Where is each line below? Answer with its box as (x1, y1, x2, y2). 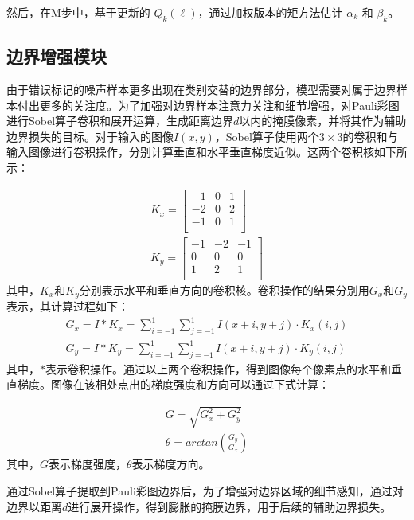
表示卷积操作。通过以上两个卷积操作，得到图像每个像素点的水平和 (45, 360, 391, 377)
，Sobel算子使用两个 (214, 127, 319, 144)
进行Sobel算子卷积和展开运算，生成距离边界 (6, 112, 234, 129)
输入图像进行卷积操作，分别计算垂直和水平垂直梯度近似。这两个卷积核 (6, 143, 374, 160)
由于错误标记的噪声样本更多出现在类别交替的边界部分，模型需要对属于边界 (6, 81, 396, 97)
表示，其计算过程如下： (6, 298, 129, 315)
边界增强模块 (6, 44, 107, 68)
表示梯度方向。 (131, 455, 210, 472)
